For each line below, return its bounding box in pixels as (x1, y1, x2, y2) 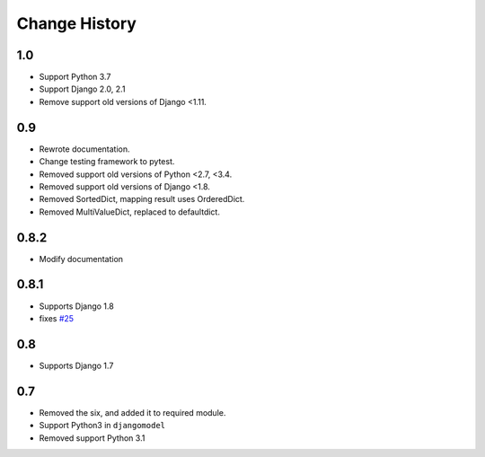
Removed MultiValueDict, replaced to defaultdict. (39, 207, 220, 217)
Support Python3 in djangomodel (39, 420, 166, 431)
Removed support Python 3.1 (39, 432, 145, 444)
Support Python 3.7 (39, 72, 111, 83)
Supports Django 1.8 (39, 301, 114, 312)
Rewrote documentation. (39, 144, 130, 154)
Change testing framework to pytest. (39, 156, 175, 167)
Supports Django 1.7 (39, 360, 114, 371)
